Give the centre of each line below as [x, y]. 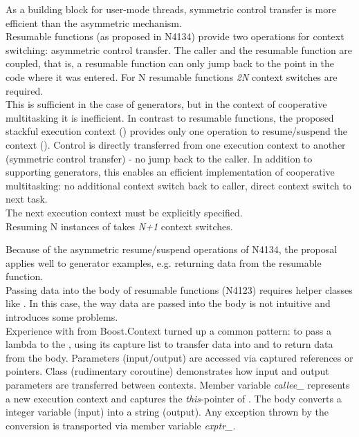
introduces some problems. [62, 317]
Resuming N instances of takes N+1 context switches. [119, 226]
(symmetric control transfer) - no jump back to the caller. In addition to [159, 158]
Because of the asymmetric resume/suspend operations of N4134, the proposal [172, 249]
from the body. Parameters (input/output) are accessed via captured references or [179, 357]
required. [25, 90]
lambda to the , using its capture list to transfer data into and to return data [169, 344]
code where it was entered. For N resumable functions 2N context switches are [172, 76]
